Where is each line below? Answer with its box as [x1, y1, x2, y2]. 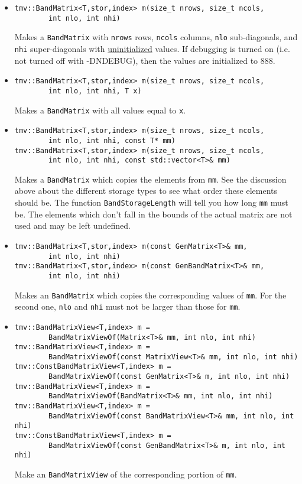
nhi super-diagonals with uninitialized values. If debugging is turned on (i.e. [14, 42, 290, 54]
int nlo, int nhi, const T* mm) [48, 136, 176, 145]
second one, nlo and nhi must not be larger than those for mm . [14, 300, 241, 313]
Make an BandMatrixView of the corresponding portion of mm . [14, 468, 237, 480]
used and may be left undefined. [14, 219, 131, 232]
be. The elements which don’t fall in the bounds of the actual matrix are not [14, 207, 293, 220]
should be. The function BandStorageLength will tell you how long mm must [14, 196, 288, 209]
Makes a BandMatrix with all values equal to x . [14, 103, 186, 116]
